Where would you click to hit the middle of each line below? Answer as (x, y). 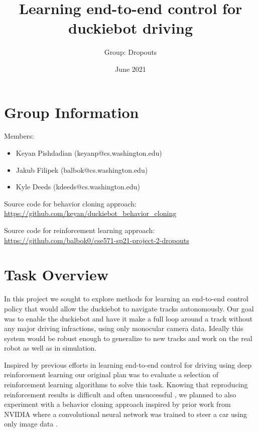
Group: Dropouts (131, 52)
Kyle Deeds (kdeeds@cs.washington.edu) (78, 187)
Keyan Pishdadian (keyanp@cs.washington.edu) (89, 153)
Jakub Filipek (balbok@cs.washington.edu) (82, 170)
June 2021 (131, 69)
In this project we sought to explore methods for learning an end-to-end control (126, 299)
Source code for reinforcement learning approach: (80, 230)
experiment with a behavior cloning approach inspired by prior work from (117, 404)
